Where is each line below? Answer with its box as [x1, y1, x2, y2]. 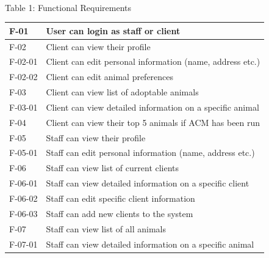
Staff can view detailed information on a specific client [46, 177, 249, 190]
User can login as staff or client [46, 24, 181, 37]
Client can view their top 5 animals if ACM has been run [46, 116, 260, 128]
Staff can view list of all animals [46, 222, 166, 235]
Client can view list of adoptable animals [46, 86, 199, 98]
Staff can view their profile [46, 131, 146, 144]
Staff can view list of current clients [46, 161, 179, 174]
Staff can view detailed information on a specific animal [46, 237, 254, 250]
